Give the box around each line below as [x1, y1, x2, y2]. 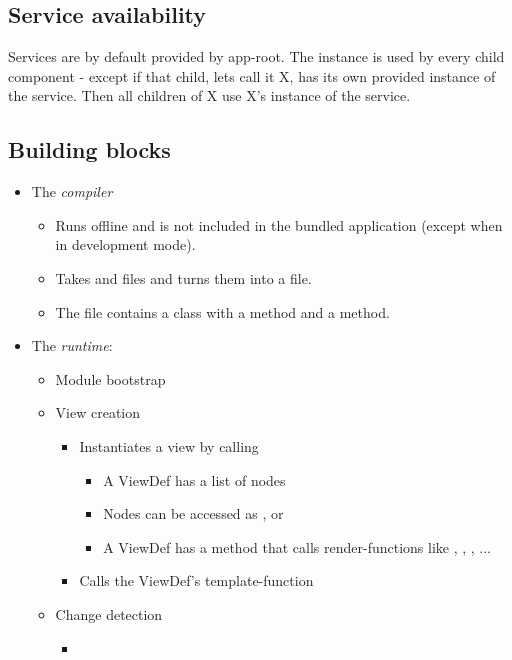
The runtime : [31, 335, 113, 356]
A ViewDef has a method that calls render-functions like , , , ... [103, 536, 492, 557]
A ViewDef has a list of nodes [103, 469, 286, 490]
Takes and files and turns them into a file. [55, 267, 312, 288]
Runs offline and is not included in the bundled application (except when [55, 214, 503, 235]
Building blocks [8, 134, 171, 165]
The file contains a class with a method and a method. [55, 301, 390, 322]
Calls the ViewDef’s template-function [79, 570, 314, 591]
